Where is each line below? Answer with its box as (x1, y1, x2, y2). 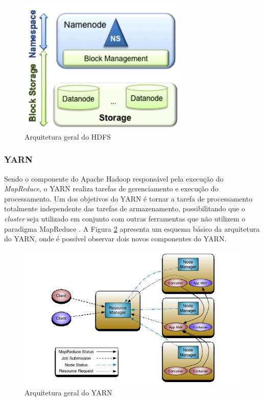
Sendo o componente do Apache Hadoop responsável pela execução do (4, 173, 224, 184)
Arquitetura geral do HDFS (25, 131, 111, 142)
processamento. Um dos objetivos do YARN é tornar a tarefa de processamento (4, 193, 253, 204)
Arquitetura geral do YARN (25, 387, 112, 397)
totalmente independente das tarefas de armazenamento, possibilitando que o (4, 203, 246, 214)
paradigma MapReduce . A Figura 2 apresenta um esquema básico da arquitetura (4, 223, 260, 234)
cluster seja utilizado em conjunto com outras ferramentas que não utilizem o (4, 213, 246, 224)
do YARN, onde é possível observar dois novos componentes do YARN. (4, 233, 227, 244)
